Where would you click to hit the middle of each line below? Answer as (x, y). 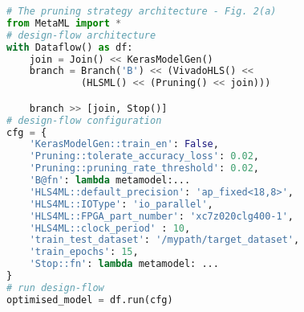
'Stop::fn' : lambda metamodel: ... (124, 264)
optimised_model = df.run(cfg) (90, 300)
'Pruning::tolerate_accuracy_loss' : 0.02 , (144, 156)
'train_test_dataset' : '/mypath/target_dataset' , (164, 240)
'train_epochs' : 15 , (84, 252)
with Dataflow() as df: (70, 47)
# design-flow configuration (84, 120)
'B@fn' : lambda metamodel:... (110, 181)
